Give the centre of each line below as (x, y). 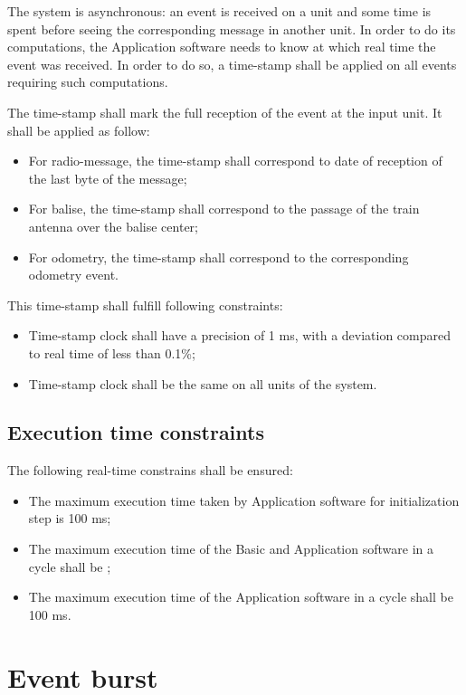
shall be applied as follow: (79, 130)
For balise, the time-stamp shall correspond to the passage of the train (224, 209)
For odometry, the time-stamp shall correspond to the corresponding (219, 257)
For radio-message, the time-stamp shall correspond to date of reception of (235, 161)
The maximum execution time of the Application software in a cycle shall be (241, 597)
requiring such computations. (88, 82)
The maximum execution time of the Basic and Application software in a (231, 549)
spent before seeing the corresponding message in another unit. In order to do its (232, 29)
